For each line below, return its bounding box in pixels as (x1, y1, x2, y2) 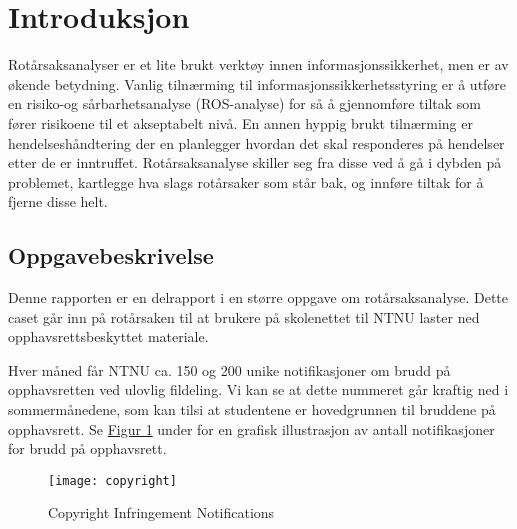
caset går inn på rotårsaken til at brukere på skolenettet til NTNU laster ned (8, 306, 480, 327)
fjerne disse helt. (8, 191, 108, 212)
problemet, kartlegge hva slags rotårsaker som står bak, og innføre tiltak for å (8, 171, 484, 192)
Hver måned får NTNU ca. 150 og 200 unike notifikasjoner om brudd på (8, 359, 451, 380)
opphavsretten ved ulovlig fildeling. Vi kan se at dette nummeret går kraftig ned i (8, 379, 509, 400)
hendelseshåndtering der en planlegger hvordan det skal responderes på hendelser (8, 132, 505, 153)
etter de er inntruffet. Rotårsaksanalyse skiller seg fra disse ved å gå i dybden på (8, 152, 502, 173)
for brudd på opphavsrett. (8, 438, 167, 459)
